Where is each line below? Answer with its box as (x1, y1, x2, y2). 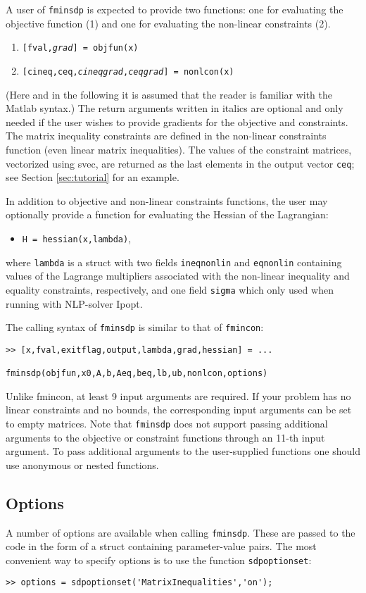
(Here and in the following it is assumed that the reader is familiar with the (6, 87, 333, 101)
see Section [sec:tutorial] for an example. (6, 170, 179, 185)
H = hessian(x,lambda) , (22, 230, 132, 245)
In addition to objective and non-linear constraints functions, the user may (6, 193, 328, 208)
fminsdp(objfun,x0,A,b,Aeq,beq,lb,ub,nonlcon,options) (6, 368, 268, 379)
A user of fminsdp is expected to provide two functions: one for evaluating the (6, 2, 343, 16)
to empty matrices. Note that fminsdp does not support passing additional (6, 416, 328, 430)
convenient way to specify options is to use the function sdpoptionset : (6, 552, 312, 567)
